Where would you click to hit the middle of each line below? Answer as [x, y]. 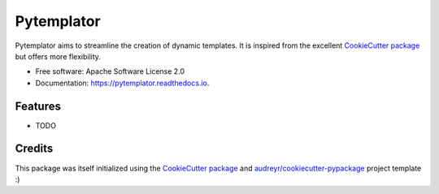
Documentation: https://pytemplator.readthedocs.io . [122, 83]
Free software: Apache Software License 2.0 [110, 71]
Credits [34, 149]
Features [38, 106]
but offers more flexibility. [58, 56]
